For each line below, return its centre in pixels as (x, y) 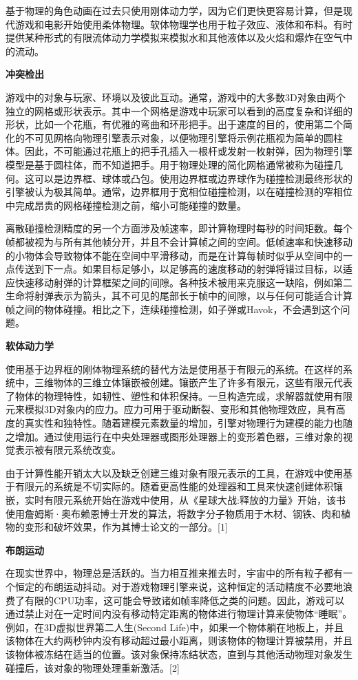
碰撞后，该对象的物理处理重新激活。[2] (93, 667)
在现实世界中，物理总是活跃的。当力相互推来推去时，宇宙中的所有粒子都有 (174, 573)
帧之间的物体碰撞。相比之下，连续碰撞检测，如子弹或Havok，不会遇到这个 (173, 309)
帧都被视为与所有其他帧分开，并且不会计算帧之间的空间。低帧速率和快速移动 (179, 241)
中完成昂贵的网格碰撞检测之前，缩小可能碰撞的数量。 (126, 205)
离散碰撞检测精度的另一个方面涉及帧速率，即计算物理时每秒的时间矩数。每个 (179, 228)
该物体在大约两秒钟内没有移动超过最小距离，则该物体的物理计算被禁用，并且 (179, 640)
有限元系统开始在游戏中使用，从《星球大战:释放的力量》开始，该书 (194, 500)
